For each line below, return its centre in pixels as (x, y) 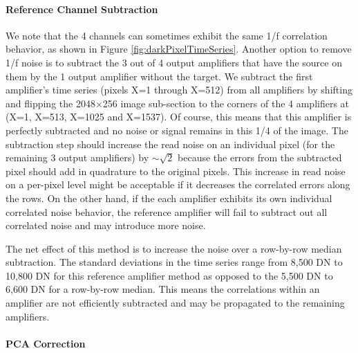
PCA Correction (46, 343)
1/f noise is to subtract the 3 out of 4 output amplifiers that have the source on (174, 62)
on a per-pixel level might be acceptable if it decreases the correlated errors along (178, 184)
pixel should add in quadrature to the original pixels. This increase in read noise (176, 171)
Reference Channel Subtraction (82, 9)
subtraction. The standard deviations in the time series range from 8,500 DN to (174, 262)
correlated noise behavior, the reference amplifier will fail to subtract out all (167, 211)
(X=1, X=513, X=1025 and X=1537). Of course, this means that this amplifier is (179, 117)
